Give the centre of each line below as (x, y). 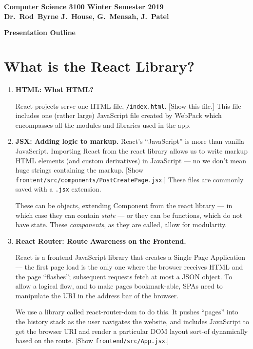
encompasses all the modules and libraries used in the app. (103, 125)
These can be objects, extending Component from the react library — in (124, 205)
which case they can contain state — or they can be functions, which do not (129, 215)
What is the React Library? (99, 66)
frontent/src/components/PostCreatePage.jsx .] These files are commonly (129, 179)
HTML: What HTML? (54, 89)
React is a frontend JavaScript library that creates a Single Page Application (130, 257)
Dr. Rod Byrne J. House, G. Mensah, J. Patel (87, 16)
